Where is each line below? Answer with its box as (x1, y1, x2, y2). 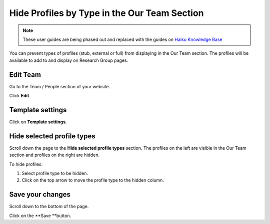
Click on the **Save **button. (9, 213, 71, 219)
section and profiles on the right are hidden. (9, 152, 100, 158)
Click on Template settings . (9, 119, 67, 125)
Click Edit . (9, 93, 30, 99)
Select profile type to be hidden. (21, 170, 88, 176)
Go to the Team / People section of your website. (9, 83, 110, 89)
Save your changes (9, 190, 71, 199)
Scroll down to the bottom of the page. (9, 204, 89, 210)
